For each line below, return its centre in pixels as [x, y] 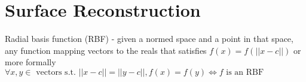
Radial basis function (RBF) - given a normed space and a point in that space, [149, 39]
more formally [30, 62]
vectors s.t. [56, 72]
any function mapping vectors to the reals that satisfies [106, 50]
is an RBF [245, 72]
